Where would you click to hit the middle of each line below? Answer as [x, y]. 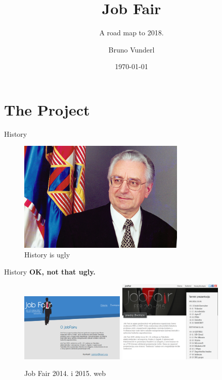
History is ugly [47, 255]
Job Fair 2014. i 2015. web [65, 373]
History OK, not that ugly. [50, 272]
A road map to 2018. [131, 33]
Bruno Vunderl [131, 49]
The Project [47, 109]
